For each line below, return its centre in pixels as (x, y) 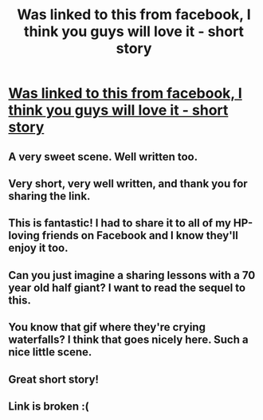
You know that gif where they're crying (107, 327)
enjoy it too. (39, 248)
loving (24, 236)
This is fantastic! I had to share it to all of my (120, 224)
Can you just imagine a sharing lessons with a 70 (132, 275)
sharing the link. (49, 196)
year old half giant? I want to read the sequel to (127, 287)
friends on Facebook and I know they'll (140, 236)
